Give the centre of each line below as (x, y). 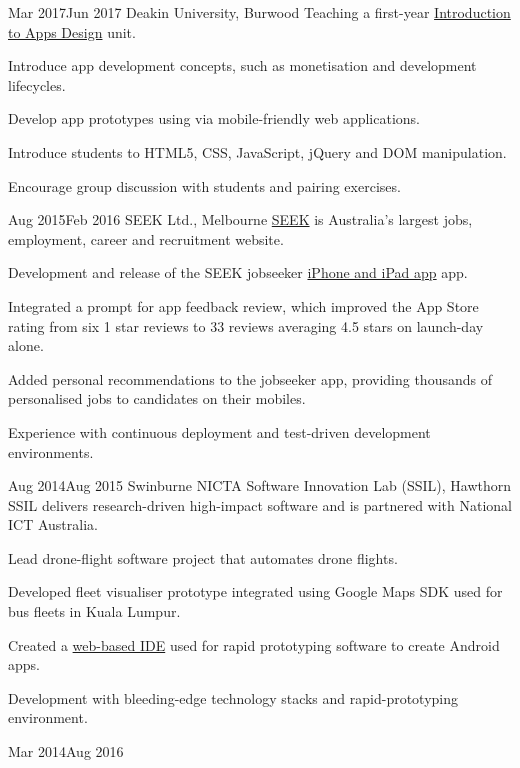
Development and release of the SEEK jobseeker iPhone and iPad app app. (238, 272)
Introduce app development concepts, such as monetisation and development (242, 65)
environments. (51, 451)
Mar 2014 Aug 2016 (66, 751)
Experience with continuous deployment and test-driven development (219, 431)
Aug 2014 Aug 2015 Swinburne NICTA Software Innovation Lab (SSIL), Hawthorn (260, 485)
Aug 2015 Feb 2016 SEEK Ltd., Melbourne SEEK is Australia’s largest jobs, (240, 219)
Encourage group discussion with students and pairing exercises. (204, 185)
